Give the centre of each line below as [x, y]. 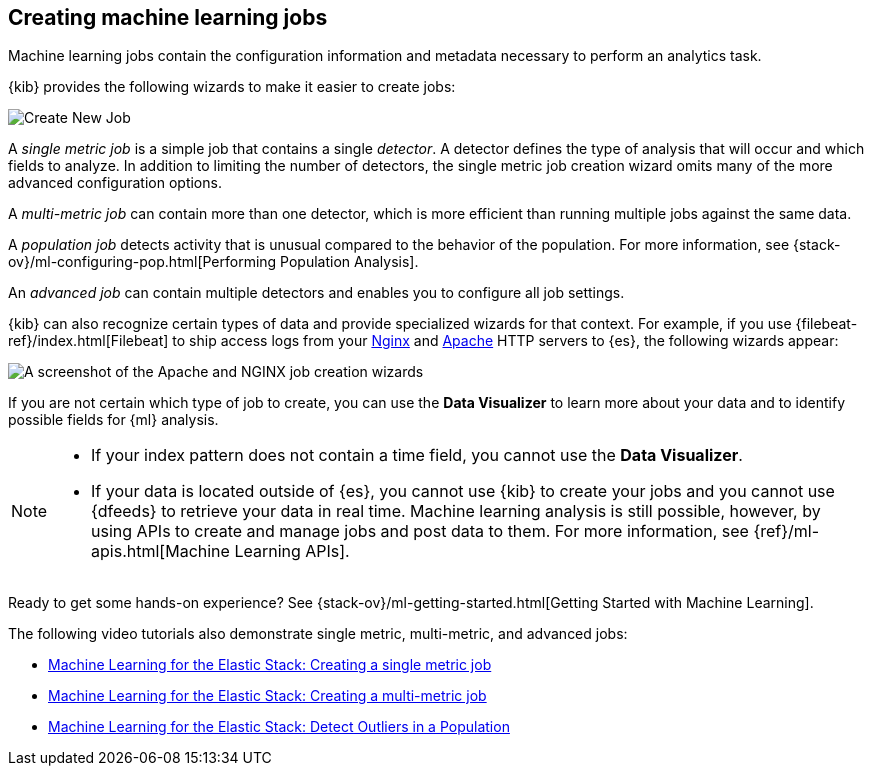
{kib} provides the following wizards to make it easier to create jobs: [232, 87]
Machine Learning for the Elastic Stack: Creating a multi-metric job [267, 696]
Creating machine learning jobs [168, 17]
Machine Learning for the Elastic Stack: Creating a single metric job [270, 665]
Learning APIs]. [292, 551]
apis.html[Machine [160, 551]
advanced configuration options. [115, 183]
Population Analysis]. [349, 262]
